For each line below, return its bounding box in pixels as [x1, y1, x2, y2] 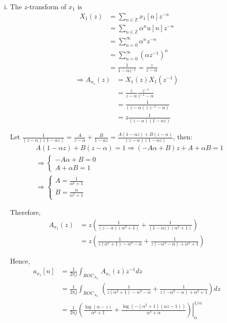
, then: [173, 132, 192, 142]
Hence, [10, 256, 30, 266]
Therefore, [10, 207, 41, 217]
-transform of [27, 1, 67, 11]
